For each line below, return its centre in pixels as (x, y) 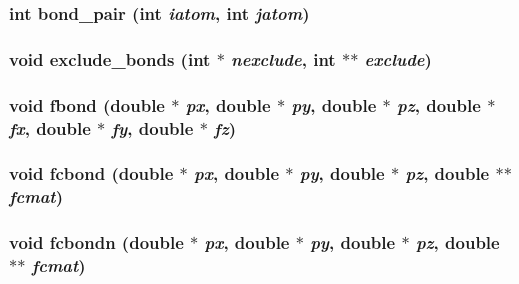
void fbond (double (87, 104)
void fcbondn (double (96, 242)
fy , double (152, 127)
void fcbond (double (91, 173)
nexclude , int (283, 58)
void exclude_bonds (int (110, 58)
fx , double (50, 127)
